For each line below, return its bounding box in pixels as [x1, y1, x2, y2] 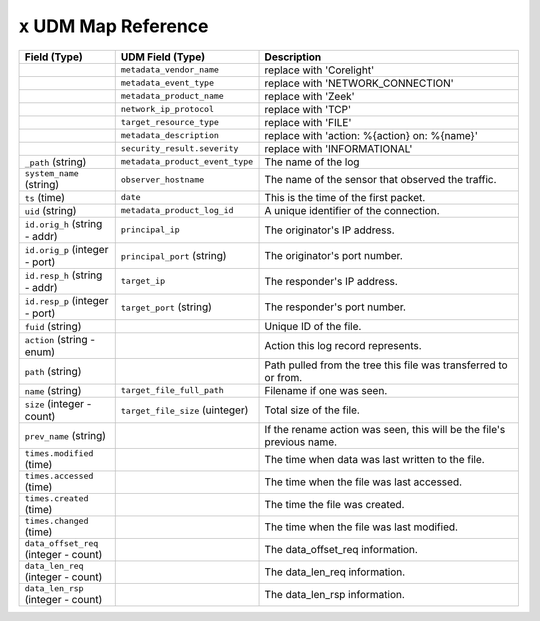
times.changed [24, 515, 89, 526]
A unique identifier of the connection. [264, 203, 440, 217]
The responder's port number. [264, 300, 407, 314]
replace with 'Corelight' [264, 63, 375, 77]
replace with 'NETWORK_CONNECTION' [264, 76, 454, 90]
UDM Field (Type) [120, 50, 205, 64]
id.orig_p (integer [24, 242, 109, 256]
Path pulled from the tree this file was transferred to [264, 358, 509, 372]
